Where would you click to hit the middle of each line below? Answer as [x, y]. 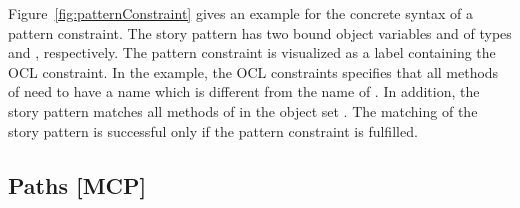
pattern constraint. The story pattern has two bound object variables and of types [260, 32]
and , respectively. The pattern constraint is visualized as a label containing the [252, 52]
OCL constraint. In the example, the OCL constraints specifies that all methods [253, 71]
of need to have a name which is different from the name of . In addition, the [244, 91]
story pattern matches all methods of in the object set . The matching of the [243, 110]
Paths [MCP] [77, 184]
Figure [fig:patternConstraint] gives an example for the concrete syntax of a [240, 13]
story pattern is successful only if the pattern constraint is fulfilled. [213, 130]
